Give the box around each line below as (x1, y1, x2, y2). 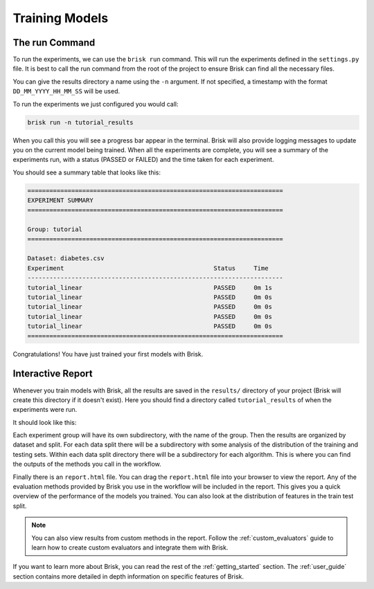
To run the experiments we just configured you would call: (12, 100, 179, 108)
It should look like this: (12, 418, 77, 426)
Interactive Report (12, 368, 93, 380)
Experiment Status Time (27, 264, 269, 272)
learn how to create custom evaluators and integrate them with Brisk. (31, 543, 229, 552)
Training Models (12, 10, 109, 26)
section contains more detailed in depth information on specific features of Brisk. (12, 572, 244, 581)
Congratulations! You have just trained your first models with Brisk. (12, 350, 204, 358)
